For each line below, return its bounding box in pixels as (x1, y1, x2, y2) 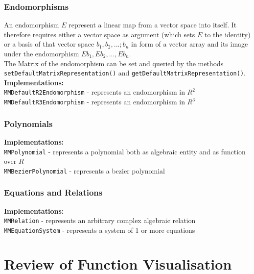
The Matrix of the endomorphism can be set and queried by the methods (4, 58, 224, 68)
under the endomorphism (4, 49, 79, 58)
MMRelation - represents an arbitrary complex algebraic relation (4, 215, 196, 225)
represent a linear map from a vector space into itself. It (69, 20, 237, 30)
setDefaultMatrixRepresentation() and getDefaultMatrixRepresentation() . (4, 68, 246, 78)
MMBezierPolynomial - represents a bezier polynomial (4, 165, 165, 175)
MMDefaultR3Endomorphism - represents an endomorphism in (4, 97, 185, 107)
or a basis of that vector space (4, 39, 94, 49)
